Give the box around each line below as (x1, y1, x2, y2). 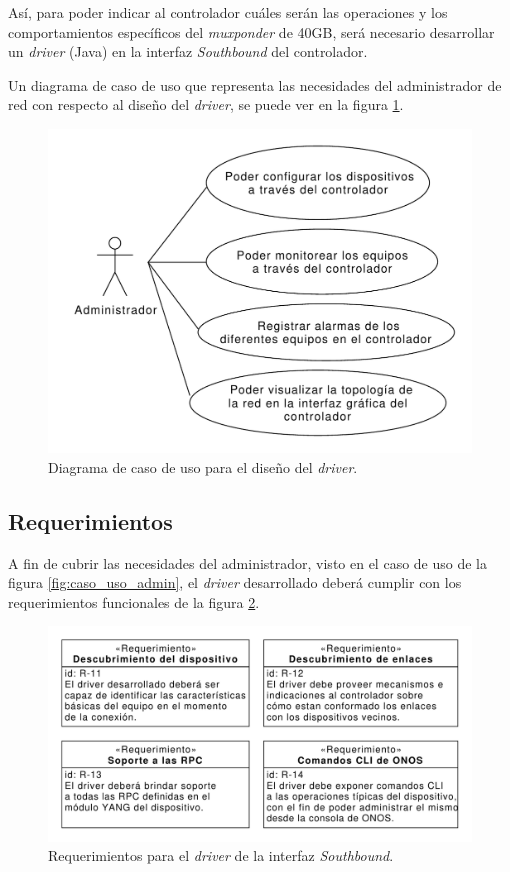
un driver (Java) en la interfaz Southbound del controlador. (8, 41, 368, 62)
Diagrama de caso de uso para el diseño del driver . (48, 456, 358, 477)
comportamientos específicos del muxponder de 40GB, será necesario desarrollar (8, 21, 495, 42)
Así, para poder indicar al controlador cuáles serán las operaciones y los (8, 2, 448, 22)
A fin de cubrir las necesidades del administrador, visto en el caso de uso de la (8, 552, 487, 573)
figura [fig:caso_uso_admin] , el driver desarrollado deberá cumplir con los (8, 572, 462, 593)
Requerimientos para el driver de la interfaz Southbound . (48, 845, 394, 866)
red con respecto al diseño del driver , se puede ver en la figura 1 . (8, 94, 404, 115)
